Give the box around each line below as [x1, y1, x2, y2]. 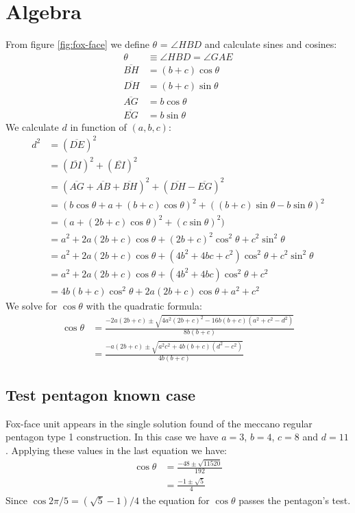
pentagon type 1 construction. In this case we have [5, 429, 219, 444]
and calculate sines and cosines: [204, 37, 337, 51]
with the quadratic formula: [86, 298, 202, 312]
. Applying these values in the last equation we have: [5, 442, 227, 457]
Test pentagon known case [5, 384, 196, 405]
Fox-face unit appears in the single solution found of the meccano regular [5, 416, 313, 430]
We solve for [5, 298, 58, 312]
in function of [70, 119, 127, 134]
